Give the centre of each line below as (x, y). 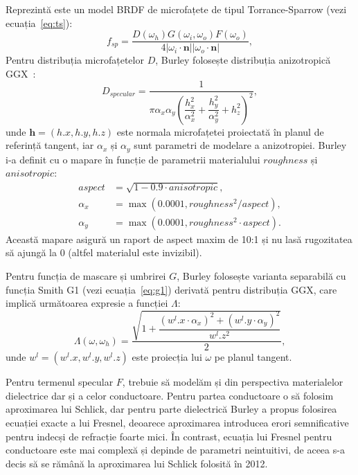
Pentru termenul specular (60, 382)
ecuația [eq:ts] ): (39, 23)
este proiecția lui (167, 357)
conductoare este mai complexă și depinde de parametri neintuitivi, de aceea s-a (175, 450)
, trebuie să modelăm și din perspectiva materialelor (233, 382)
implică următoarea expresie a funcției (87, 303)
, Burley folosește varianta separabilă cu (261, 275)
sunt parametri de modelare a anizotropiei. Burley (240, 145)
